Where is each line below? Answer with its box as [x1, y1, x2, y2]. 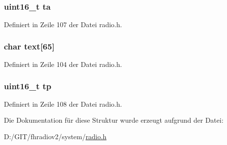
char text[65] [4, 40, 55, 52]
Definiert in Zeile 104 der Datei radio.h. [4, 59, 122, 69]
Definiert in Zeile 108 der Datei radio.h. [4, 98, 122, 109]
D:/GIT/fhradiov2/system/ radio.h [4, 131, 107, 142]
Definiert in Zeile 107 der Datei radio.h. [4, 19, 122, 30]
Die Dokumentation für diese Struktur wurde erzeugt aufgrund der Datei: [4, 115, 224, 125]
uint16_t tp [4, 80, 52, 92]
